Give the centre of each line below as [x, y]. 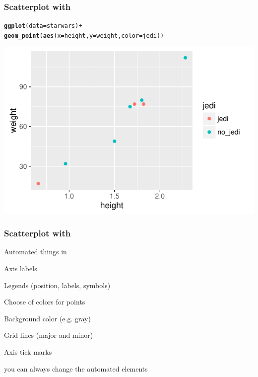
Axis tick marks [28, 351]
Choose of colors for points [45, 302]
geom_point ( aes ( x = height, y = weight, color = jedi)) [84, 36]
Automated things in [35, 252]
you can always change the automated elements [76, 368]
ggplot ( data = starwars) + [43, 26]
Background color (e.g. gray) [47, 318]
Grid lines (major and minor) [49, 335]
